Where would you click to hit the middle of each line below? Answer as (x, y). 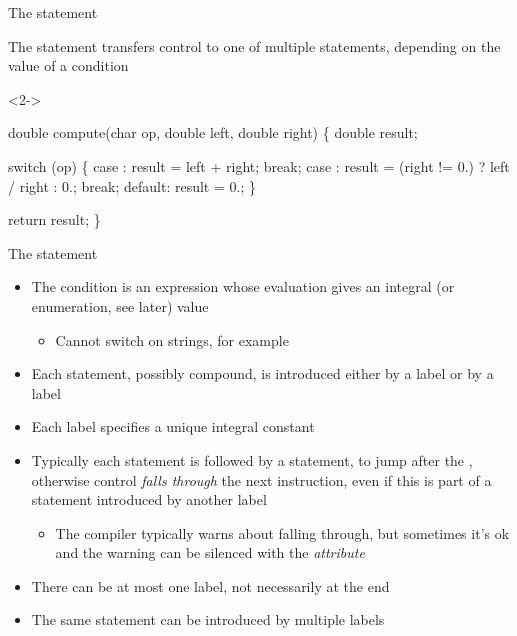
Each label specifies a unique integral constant (173, 426)
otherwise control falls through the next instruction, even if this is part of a (261, 479)
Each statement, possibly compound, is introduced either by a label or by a (262, 373)
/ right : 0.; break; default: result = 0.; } (132, 185)
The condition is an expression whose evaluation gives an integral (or (243, 286)
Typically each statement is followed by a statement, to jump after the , (252, 459)
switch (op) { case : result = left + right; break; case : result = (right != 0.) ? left (259, 165)
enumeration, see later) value (120, 305)
